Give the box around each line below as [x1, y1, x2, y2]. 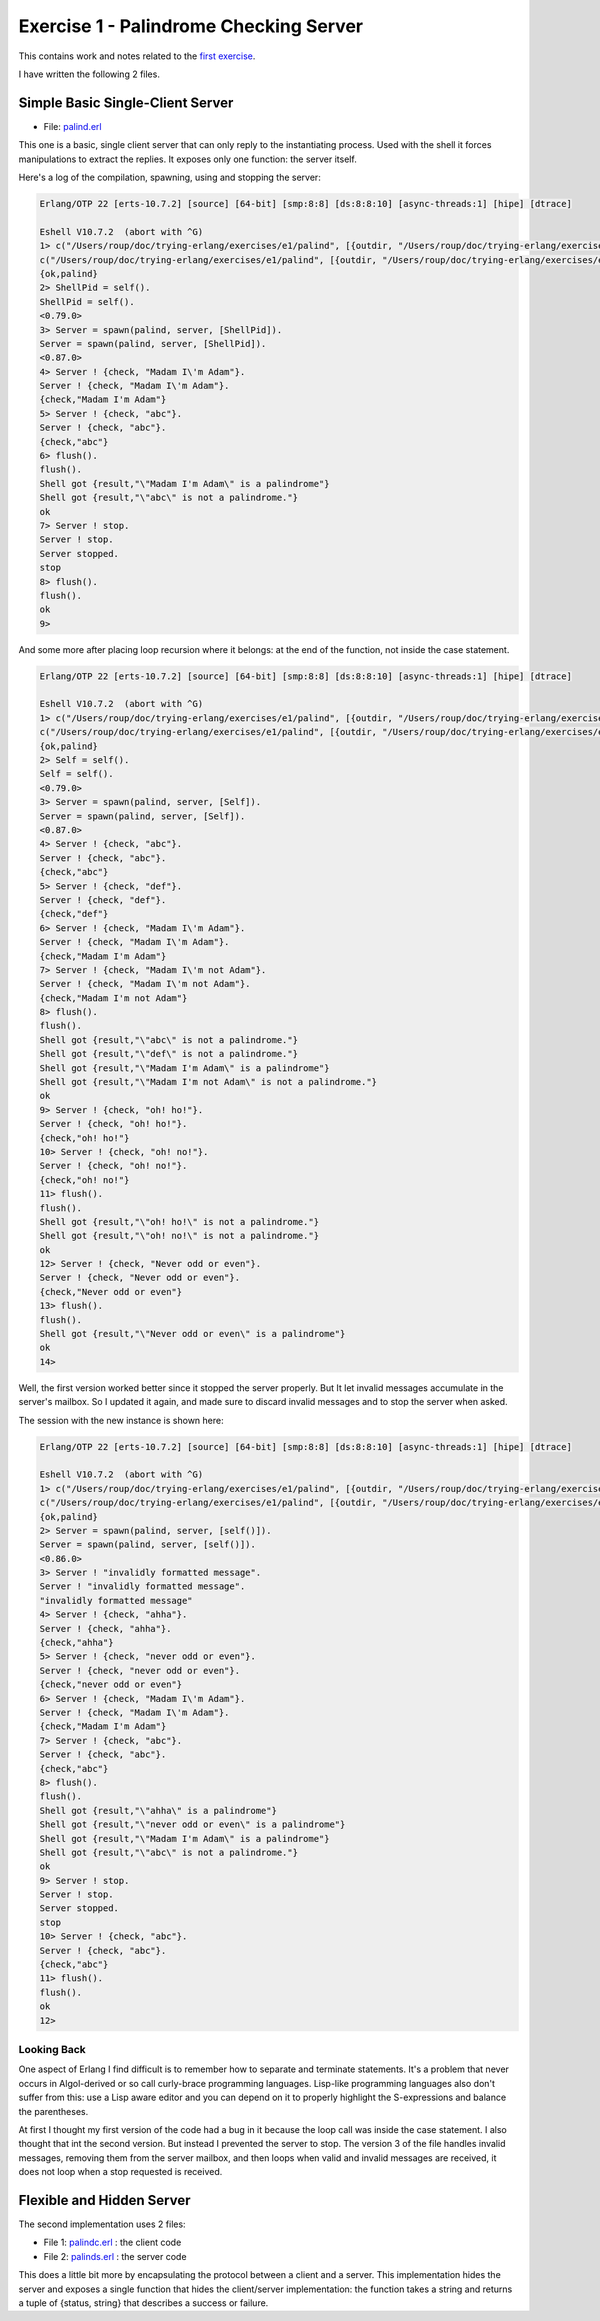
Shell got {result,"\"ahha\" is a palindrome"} [39, 1805, 277, 1816]
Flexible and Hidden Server [18, 2191, 191, 2209]
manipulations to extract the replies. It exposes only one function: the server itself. [18, 153, 357, 165]
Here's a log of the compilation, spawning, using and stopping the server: [18, 171, 322, 184]
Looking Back [18, 2042, 87, 2056]
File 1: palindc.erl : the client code [43, 2236, 182, 2249]
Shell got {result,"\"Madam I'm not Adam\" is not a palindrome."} [39, 1076, 378, 1088]
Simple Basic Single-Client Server [18, 94, 234, 111]
